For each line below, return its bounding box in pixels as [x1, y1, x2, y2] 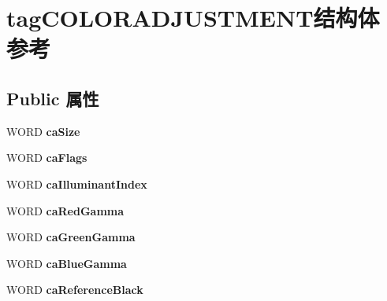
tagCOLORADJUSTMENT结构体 [6, 2, 380, 34]
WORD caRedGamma [6, 202, 125, 218]
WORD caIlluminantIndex [6, 175, 147, 192]
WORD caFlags [6, 149, 87, 166]
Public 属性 [6, 86, 99, 110]
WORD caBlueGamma [6, 255, 127, 271]
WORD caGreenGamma [6, 229, 136, 245]
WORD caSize [6, 123, 80, 139]
